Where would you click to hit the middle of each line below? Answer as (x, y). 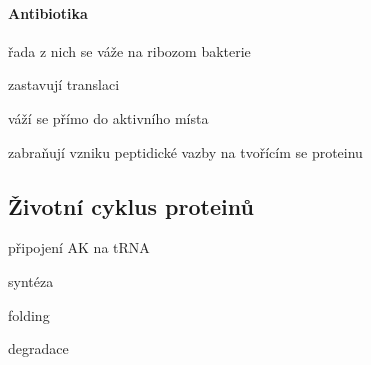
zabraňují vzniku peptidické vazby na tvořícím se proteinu (185, 151)
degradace (38, 348)
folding (29, 314)
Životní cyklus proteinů (131, 205)
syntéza (31, 280)
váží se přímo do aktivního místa (108, 117)
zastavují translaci (64, 84)
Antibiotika (48, 12)
